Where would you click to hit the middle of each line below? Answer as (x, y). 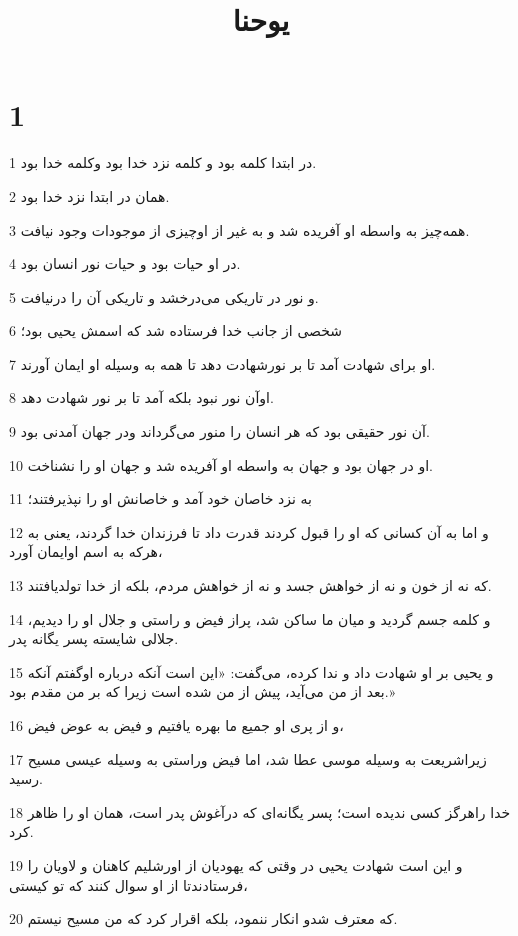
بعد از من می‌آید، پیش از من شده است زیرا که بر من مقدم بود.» (202, 691)
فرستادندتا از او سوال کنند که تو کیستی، (128, 884)
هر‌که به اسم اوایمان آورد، (86, 551)
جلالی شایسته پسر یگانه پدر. (94, 638)
